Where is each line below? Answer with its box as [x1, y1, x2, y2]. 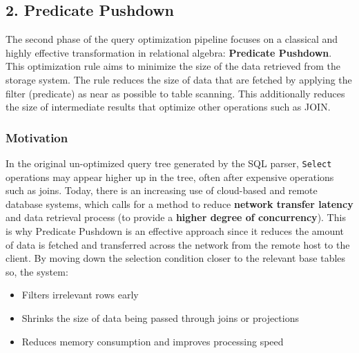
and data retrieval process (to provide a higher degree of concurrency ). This [6, 210, 346, 225]
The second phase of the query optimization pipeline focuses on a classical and [6, 32, 338, 46]
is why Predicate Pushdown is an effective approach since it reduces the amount [6, 224, 345, 238]
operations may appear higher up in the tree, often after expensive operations [6, 169, 334, 184]
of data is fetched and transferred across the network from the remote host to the [6, 237, 350, 251]
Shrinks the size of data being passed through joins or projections [21, 310, 300, 325]
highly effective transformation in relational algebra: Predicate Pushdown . [6, 45, 332, 59]
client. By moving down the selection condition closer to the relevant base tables [6, 251, 346, 265]
